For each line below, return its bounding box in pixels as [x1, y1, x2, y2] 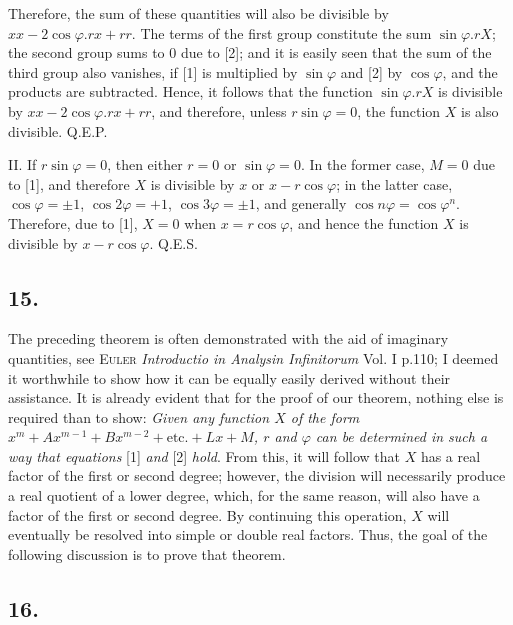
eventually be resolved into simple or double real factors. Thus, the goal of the [8, 524, 488, 545]
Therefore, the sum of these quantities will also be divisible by [8, 3, 389, 23]
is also [461, 100, 499, 121]
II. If [8, 154, 37, 175]
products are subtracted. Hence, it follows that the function [8, 81, 373, 102]
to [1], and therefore [8, 173, 130, 194]
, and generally [255, 193, 347, 214]
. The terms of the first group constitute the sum [131, 22, 432, 43]
